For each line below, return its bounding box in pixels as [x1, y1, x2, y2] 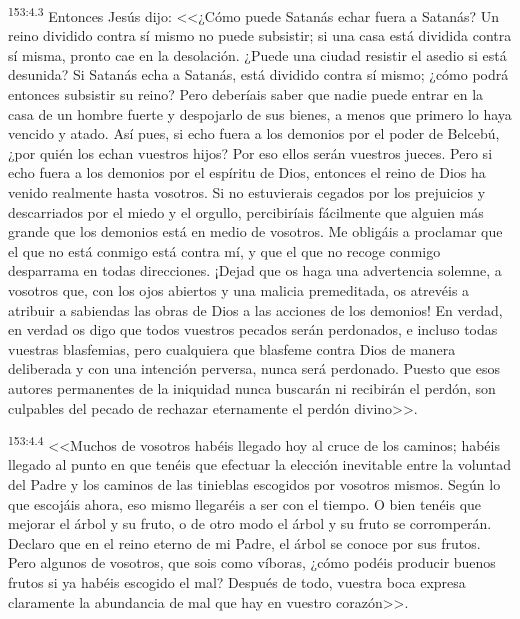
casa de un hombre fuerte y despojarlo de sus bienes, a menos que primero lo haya [8, 103, 512, 124]
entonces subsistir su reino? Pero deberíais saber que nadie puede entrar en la [8, 84, 484, 105]
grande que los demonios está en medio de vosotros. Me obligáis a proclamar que [8, 221, 503, 242]
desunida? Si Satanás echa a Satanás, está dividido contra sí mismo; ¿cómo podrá [8, 64, 509, 85]
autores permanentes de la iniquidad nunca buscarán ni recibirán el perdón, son [8, 377, 496, 398]
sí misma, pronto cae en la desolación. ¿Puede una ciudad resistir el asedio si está [8, 44, 507, 65]
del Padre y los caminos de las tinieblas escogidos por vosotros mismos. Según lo [8, 473, 501, 494]
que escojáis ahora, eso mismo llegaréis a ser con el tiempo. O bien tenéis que [8, 493, 482, 514]
